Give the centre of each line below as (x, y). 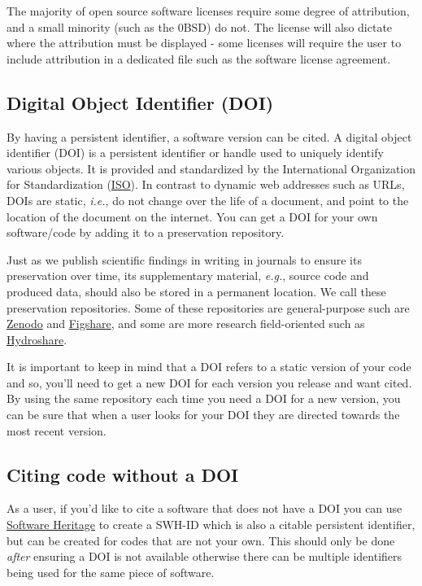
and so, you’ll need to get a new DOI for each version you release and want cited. (209, 382)
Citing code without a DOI (123, 474)
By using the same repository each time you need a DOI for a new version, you (204, 398)
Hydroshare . (37, 339)
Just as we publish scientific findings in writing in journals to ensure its (184, 259)
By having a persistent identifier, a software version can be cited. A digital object (209, 136)
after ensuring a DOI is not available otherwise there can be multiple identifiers (204, 556)
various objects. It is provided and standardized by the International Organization (211, 168)
